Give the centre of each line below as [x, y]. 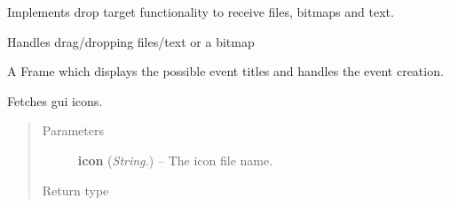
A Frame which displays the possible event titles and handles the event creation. [225, 71]
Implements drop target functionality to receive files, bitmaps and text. [201, 11]
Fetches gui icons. [55, 100]
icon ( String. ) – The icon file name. [175, 160]
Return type [75, 190]
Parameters [73, 130]
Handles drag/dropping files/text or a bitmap [131, 41]
